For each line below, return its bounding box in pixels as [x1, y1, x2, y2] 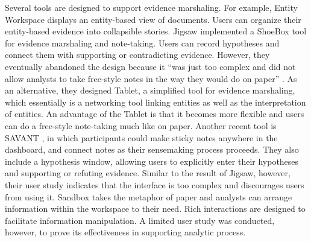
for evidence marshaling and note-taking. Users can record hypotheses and [5, 36, 280, 49]
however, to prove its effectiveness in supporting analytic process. [5, 226, 246, 238]
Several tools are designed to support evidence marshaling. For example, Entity [5, 1, 298, 13]
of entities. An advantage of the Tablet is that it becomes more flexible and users [5, 107, 304, 120]
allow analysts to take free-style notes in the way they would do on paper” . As [5, 72, 297, 84]
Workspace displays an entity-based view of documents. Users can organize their [5, 13, 301, 25]
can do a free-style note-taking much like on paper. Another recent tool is [5, 119, 277, 132]
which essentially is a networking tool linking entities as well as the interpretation [5, 95, 306, 108]
